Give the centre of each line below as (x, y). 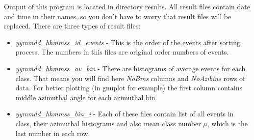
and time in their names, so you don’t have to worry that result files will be (118, 16)
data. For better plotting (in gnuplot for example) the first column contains (129, 88)
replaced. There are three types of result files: (72, 26)
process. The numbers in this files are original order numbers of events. (122, 52)
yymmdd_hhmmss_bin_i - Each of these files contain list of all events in (125, 114)
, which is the (227, 123)
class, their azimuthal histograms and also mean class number (108, 123)
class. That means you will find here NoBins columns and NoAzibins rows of (130, 78)
